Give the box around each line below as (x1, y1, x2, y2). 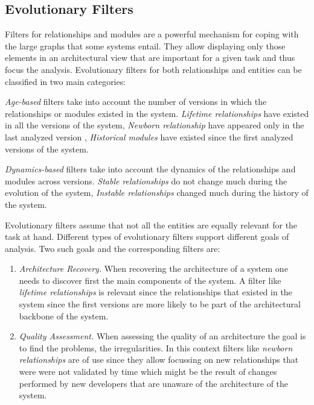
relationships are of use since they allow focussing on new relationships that (19, 353, 299, 366)
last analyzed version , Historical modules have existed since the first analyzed (5, 130, 293, 143)
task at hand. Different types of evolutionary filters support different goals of (5, 230, 289, 243)
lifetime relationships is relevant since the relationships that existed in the (19, 286, 292, 298)
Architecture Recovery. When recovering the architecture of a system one (19, 262, 288, 275)
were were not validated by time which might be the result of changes (19, 365, 277, 378)
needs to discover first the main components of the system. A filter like (19, 274, 281, 286)
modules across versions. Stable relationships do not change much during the (5, 174, 287, 187)
